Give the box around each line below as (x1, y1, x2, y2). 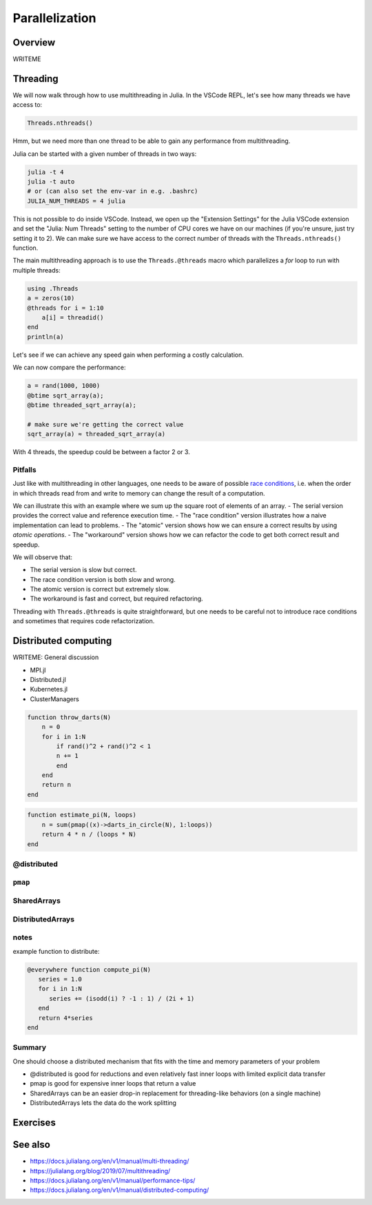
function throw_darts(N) (27, 713, 112, 721)
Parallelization (12, 10, 96, 26)
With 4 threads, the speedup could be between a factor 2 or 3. (12, 448, 191, 456)
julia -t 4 (27, 168, 64, 176)
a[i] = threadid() (41, 313, 104, 321)
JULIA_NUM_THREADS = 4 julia (27, 197, 126, 205)
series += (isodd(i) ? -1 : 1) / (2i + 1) (49, 995, 195, 1002)
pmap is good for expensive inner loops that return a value (30, 1079, 196, 1088)
